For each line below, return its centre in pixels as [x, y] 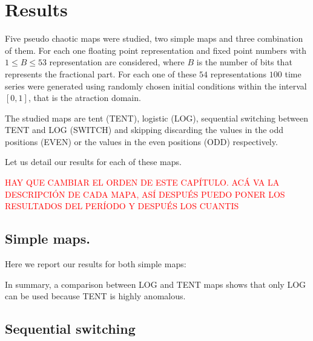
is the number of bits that [244, 62]
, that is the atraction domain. [84, 98]
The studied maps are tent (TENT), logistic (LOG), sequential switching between [156, 118]
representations [239, 73]
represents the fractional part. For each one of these [101, 73]
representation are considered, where [117, 62]
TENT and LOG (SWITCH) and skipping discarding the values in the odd [144, 130]
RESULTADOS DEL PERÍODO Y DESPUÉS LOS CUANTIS [122, 206]
